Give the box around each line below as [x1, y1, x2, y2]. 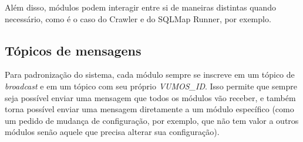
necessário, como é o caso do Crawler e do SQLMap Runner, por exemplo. [5, 12, 271, 25]
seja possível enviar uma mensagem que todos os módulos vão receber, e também [5, 91, 296, 103]
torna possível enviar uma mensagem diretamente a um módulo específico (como [5, 103, 294, 115]
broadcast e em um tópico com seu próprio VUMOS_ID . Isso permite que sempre [5, 79, 297, 92]
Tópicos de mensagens [5, 41, 142, 59]
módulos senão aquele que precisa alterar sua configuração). [5, 126, 220, 138]
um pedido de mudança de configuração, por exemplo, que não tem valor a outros [5, 114, 299, 126]
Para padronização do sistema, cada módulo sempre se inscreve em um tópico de [5, 68, 295, 81]
